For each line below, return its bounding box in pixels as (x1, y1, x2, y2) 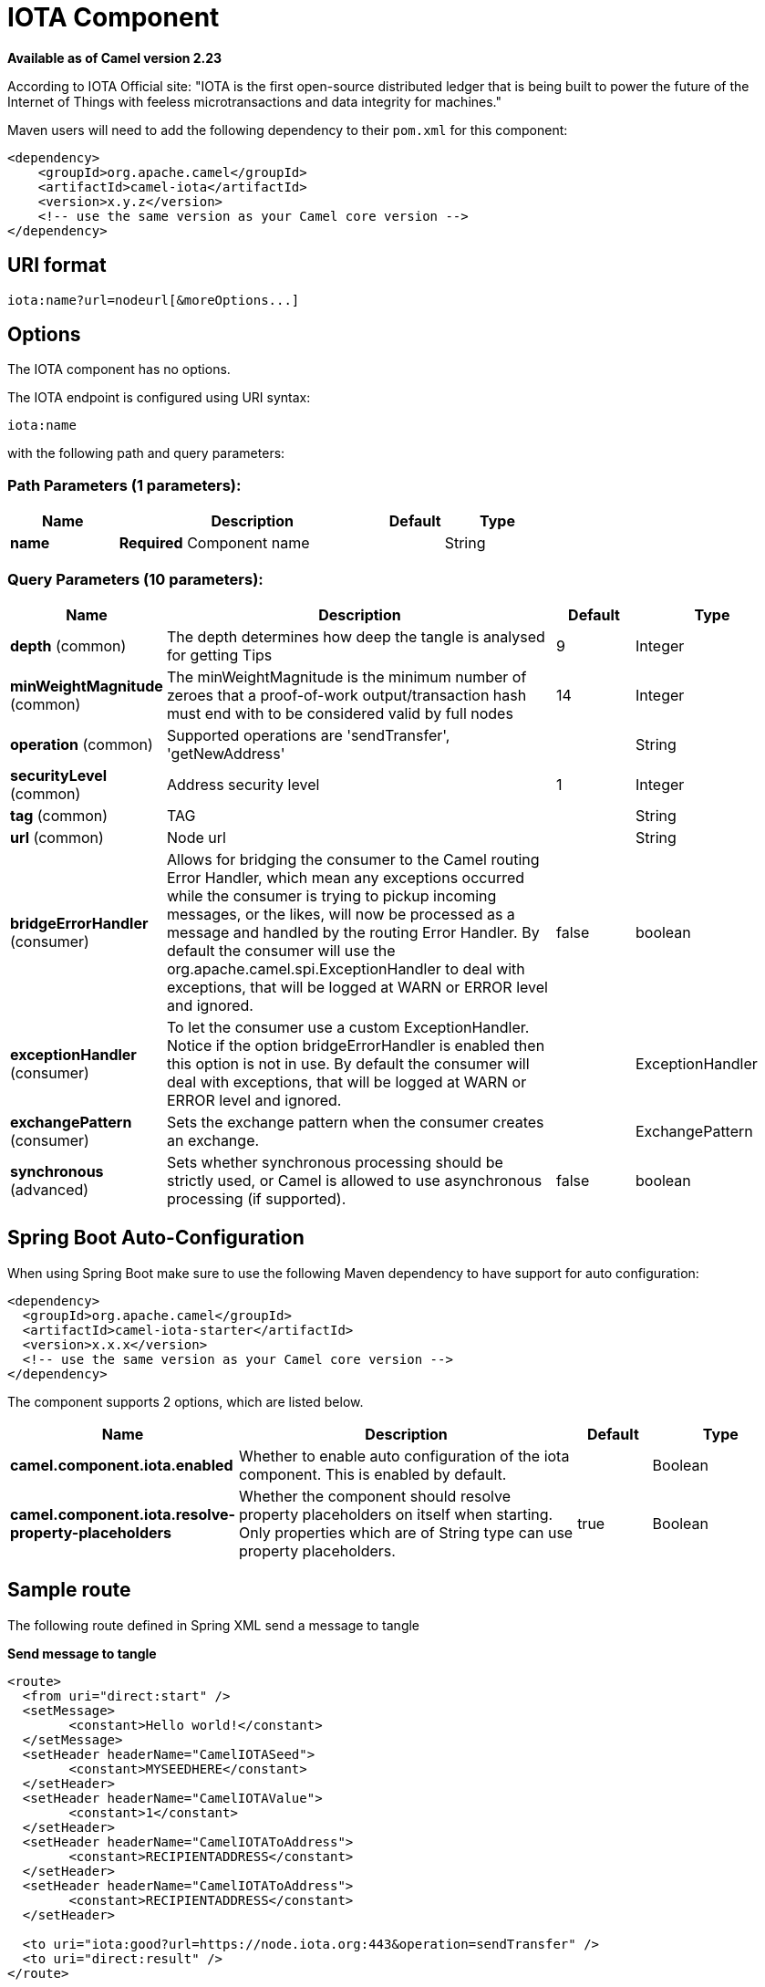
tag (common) (10, 806, 109, 825)
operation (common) (10, 734, 153, 754)
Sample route (7, 1578, 131, 1602)
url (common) (10, 827, 104, 847)
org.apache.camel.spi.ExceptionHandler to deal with (167, 959, 525, 978)
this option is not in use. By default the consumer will (167, 1054, 530, 1073)
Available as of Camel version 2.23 (7, 49, 222, 66)
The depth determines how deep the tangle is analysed (167, 627, 545, 646)
